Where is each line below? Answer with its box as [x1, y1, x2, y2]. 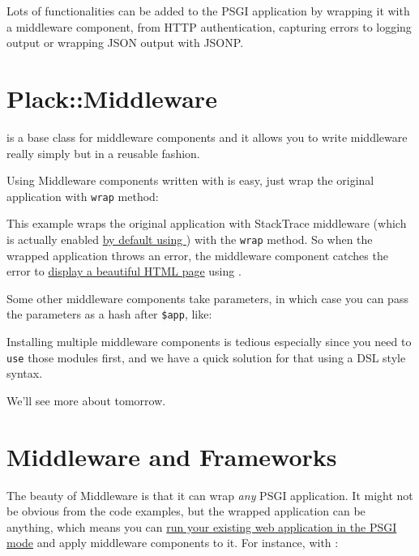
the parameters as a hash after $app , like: [6, 306, 212, 323]
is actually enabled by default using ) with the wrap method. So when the [6, 230, 373, 247]
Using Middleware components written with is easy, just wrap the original [6, 172, 374, 189]
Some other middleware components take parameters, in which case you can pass [6, 289, 408, 306]
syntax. [6, 365, 43, 382]
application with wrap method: [6, 187, 159, 204]
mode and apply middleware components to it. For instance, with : [6, 534, 339, 551]
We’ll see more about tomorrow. [6, 391, 166, 408]
